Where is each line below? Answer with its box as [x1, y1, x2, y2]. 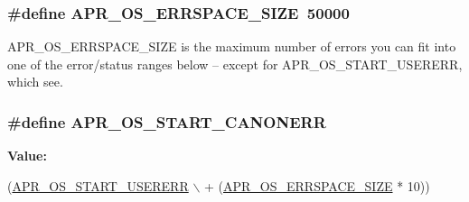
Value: [7, 146, 47, 165]
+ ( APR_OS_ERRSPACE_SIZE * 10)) [204, 176, 430, 195]
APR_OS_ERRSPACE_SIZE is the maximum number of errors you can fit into [7, 37, 456, 56]
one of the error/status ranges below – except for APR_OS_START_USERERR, [7, 54, 463, 73]
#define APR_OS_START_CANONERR [7, 110, 326, 133]
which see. [7, 72, 63, 91]
